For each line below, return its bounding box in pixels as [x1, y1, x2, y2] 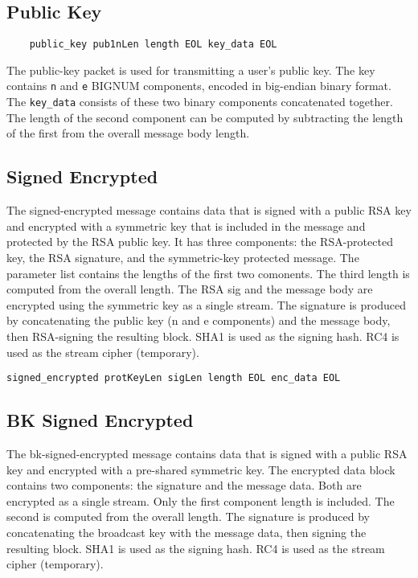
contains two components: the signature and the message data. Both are [6, 477, 362, 494]
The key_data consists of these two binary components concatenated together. [6, 93, 393, 110]
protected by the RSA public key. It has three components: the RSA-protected [6, 233, 393, 250]
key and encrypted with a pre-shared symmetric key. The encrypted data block [6, 461, 395, 478]
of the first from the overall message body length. [6, 125, 250, 141]
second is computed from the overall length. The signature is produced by [6, 508, 370, 525]
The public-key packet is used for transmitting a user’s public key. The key [6, 61, 375, 78]
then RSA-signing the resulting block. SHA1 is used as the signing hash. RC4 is [6, 327, 400, 344]
